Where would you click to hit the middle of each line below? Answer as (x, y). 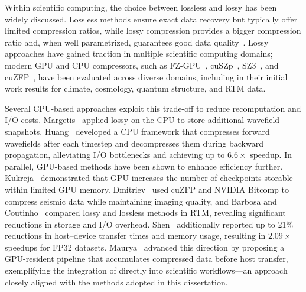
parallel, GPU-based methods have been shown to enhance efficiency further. (144, 166)
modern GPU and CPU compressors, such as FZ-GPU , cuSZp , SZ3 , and (142, 65)
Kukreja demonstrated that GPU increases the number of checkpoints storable (149, 178)
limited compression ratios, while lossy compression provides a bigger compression (153, 30)
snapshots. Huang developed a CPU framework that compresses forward (137, 131)
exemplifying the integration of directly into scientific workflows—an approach (146, 270)
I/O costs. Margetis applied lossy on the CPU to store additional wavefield (142, 120)
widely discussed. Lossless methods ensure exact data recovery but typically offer (151, 19)
